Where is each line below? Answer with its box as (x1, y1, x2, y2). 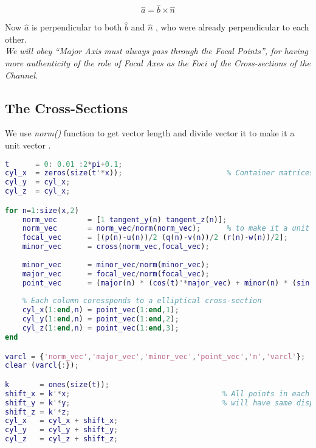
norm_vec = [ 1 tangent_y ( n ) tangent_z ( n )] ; (22, 215, 227, 224)
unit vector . (5, 138, 51, 151)
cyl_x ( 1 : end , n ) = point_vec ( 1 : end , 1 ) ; (22, 306, 179, 315)
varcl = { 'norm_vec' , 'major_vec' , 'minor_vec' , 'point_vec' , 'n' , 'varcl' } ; (5, 352, 306, 361)
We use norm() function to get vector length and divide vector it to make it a (5, 127, 295, 139)
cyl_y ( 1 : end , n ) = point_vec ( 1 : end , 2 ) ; (22, 315, 179, 324)
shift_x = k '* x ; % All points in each (5, 389, 310, 398)
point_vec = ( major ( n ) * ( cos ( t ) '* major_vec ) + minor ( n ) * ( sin (22, 278, 310, 287)
